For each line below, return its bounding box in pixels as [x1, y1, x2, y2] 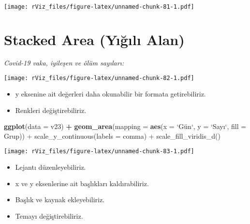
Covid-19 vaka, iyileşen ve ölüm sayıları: [4, 57, 124, 67]
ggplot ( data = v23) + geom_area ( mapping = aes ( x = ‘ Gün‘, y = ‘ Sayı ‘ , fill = [4, 121, 247, 131]
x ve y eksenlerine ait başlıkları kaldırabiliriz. [15, 178, 149, 188]
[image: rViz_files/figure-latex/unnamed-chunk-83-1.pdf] [4, 148, 194, 155]
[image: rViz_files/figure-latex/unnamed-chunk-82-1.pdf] [4, 75, 194, 82]
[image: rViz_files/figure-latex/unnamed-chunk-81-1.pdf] [4, 3, 194, 10]
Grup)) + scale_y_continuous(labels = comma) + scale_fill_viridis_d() [4, 130, 221, 141]
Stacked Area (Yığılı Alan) [4, 29, 185, 49]
